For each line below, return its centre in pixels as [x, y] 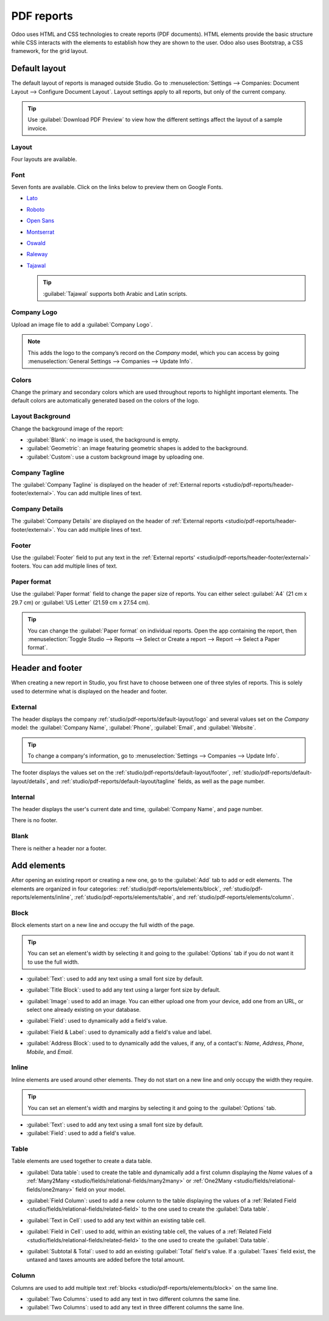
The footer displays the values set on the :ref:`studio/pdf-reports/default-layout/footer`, [121, 773]
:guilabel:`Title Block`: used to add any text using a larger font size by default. [123, 990]
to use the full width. [53, 962]
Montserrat [41, 232]
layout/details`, [30, 781]
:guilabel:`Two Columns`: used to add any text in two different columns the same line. [133, 1298]
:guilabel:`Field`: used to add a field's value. [81, 1133]
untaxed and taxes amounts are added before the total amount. [106, 1260]
